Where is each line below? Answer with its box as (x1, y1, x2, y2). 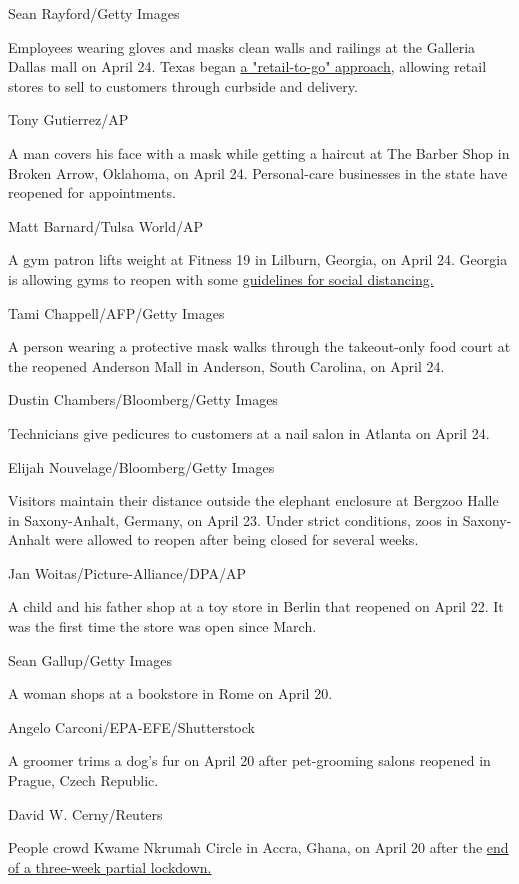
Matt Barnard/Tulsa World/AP (8, 215, 204, 236)
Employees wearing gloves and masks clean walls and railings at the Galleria (8, 36, 476, 57)
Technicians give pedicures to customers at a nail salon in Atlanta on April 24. (8, 422, 490, 443)
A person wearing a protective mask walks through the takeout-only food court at (8, 336, 511, 357)
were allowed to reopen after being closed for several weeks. (55, 529, 419, 550)
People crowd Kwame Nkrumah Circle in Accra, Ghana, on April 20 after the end (8, 837, 509, 858)
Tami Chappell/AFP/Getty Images (8, 302, 225, 323)
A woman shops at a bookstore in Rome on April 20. (8, 683, 333, 704)
